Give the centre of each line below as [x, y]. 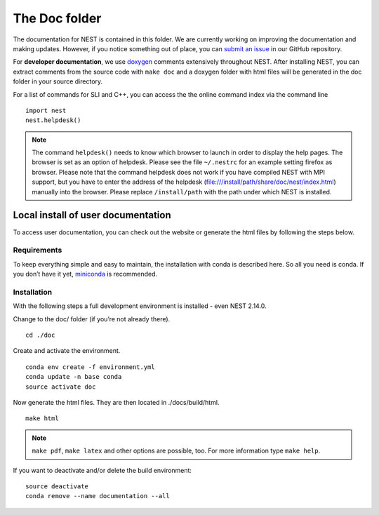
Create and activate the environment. [67, 351]
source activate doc [61, 387]
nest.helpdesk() [53, 120]
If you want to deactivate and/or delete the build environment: [102, 470]
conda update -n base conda [74, 377]
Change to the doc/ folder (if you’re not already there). [92, 319]
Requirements [38, 250]
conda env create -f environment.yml [91, 367]
